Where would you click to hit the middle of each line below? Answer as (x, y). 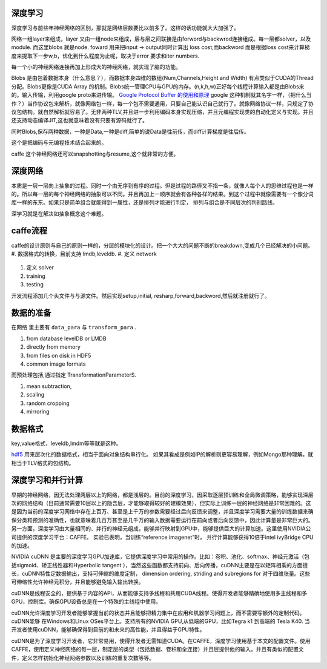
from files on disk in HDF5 (59, 355)
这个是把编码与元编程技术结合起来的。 (59, 143)
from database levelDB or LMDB (66, 338)
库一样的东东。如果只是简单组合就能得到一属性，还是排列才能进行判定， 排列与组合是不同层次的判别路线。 (144, 202)
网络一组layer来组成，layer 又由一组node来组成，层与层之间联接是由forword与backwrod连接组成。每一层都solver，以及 (161, 39)
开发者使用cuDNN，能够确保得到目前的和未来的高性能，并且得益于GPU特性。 (108, 630)
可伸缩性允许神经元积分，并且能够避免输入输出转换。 (78, 582)
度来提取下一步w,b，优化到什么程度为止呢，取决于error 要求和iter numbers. (105, 56)
